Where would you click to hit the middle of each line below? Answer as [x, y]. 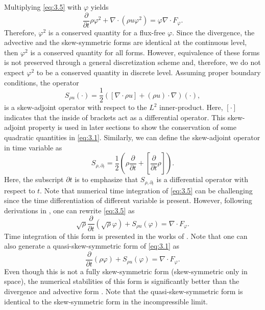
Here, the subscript [34, 179]
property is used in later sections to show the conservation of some [132, 127]
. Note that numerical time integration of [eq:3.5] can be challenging [146, 190]
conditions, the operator [42, 82]
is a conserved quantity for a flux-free [107, 32]
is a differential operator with [202, 179]
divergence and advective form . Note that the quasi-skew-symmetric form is [124, 291]
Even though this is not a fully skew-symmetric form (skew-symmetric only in [126, 271]
